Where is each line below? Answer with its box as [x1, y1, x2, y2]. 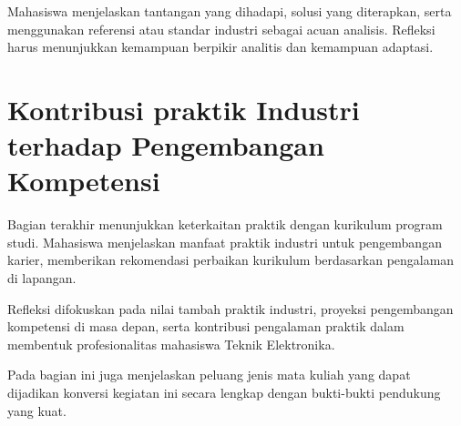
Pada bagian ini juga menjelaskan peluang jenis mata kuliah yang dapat [7, 365, 411, 384]
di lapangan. [7, 269, 77, 288]
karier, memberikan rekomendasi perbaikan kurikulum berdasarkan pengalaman [7, 250, 455, 269]
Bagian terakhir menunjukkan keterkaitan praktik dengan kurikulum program [7, 215, 443, 234]
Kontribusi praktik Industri [7, 90, 360, 127]
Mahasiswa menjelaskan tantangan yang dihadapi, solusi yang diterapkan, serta [7, 2, 452, 20]
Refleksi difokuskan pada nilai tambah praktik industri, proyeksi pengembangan [7, 299, 454, 318]
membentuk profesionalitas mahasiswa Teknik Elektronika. [7, 334, 335, 353]
